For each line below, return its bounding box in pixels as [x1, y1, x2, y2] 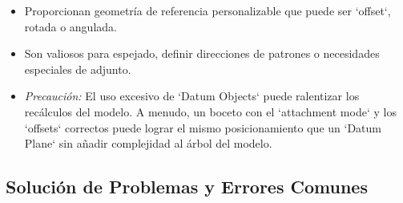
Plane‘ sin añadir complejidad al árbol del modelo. [24, 135, 272, 152]
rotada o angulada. [24, 18, 117, 35]
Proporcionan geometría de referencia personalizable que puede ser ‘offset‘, [24, 2, 391, 18]
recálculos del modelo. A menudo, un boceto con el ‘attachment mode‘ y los [24, 103, 397, 120]
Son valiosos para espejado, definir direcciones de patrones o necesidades [24, 45, 380, 62]
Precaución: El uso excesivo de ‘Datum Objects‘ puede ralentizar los [24, 87, 360, 104]
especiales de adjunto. [24, 60, 131, 77]
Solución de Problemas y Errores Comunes [6, 174, 368, 199]
